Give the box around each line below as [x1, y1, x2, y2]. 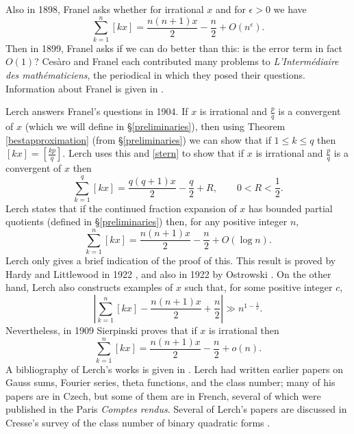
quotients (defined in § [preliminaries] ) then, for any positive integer [5, 214, 288, 229]
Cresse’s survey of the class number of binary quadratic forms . [5, 416, 270, 430]
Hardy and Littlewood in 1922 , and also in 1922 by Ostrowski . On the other [5, 266, 331, 281]
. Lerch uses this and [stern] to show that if [62, 146, 244, 160]
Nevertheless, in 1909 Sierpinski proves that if [5, 322, 197, 337]
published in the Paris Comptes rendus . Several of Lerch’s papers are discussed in [5, 402, 347, 416]
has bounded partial [249, 201, 333, 215]
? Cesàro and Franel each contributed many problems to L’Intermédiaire [34, 54, 339, 68]
